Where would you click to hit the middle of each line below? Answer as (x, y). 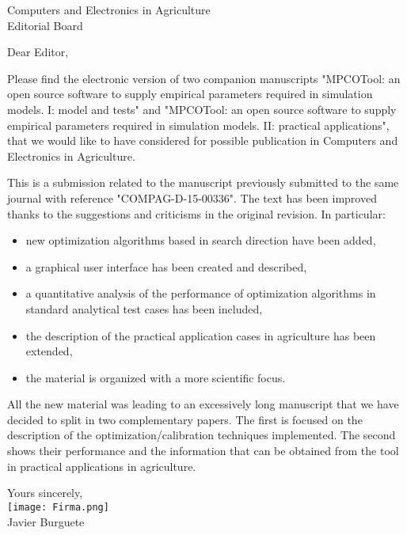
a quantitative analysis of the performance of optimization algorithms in (201, 293)
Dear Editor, (38, 52)
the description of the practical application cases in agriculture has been (201, 335)
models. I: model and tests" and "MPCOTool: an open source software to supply (202, 109)
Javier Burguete (46, 521)
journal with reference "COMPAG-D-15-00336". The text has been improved (192, 197)
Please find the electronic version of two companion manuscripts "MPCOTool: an (204, 78)
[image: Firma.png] (58, 507)
